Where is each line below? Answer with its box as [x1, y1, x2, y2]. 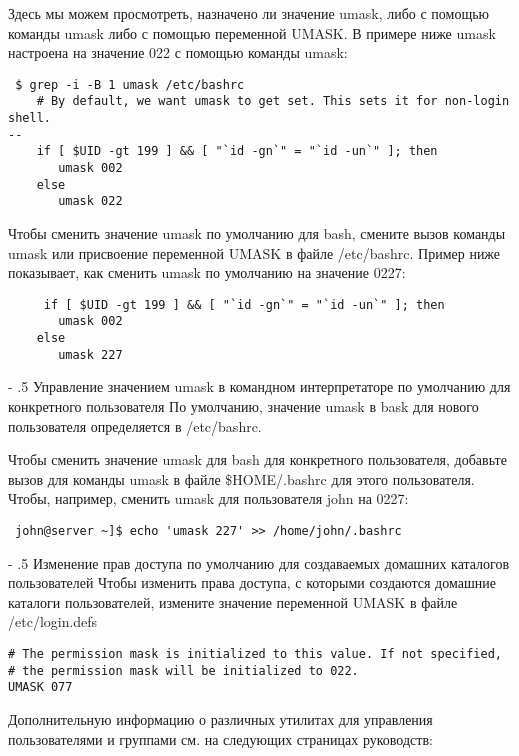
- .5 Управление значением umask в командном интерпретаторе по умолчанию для [8, 376, 511, 397]
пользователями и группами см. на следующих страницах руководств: [8, 728, 433, 749]
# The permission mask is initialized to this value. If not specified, [8, 647, 502, 662]
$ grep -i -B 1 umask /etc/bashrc [15, 77, 245, 92]
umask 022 [58, 194, 123, 209]
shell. [8, 111, 51, 126]
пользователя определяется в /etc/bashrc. [8, 415, 262, 436]
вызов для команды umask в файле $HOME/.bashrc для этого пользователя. [8, 468, 475, 489]
